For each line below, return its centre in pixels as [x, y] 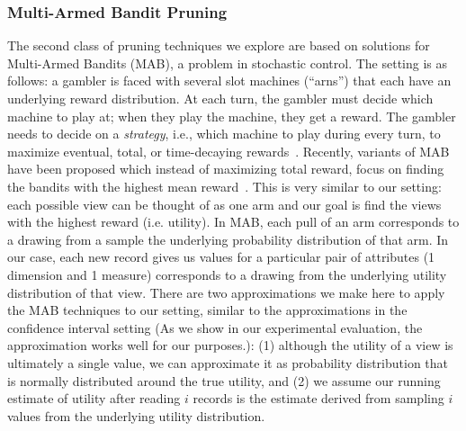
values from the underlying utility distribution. [136, 415]
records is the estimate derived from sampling [318, 398]
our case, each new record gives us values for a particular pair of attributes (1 [221, 257]
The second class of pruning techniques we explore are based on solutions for [219, 45]
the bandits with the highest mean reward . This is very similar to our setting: [224, 186]
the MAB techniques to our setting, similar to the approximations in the [207, 310]
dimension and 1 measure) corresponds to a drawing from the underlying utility [227, 274]
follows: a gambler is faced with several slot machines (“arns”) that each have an [229, 81]
